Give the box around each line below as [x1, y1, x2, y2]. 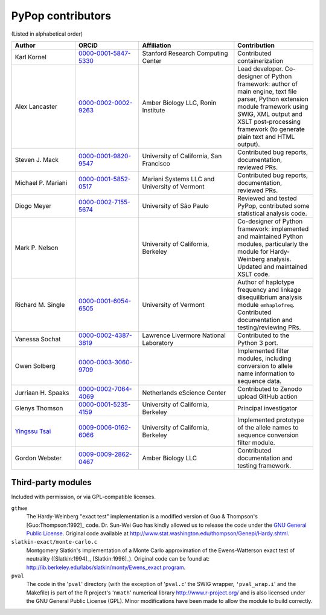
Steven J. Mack [14, 155, 59, 164]
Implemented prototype [237, 416, 304, 424]
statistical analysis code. [237, 209, 307, 217]
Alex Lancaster [14, 102, 57, 111]
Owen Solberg [14, 361, 56, 370]
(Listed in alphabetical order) [11, 30, 83, 37]
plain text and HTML [237, 132, 295, 141]
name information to [237, 369, 295, 378]
